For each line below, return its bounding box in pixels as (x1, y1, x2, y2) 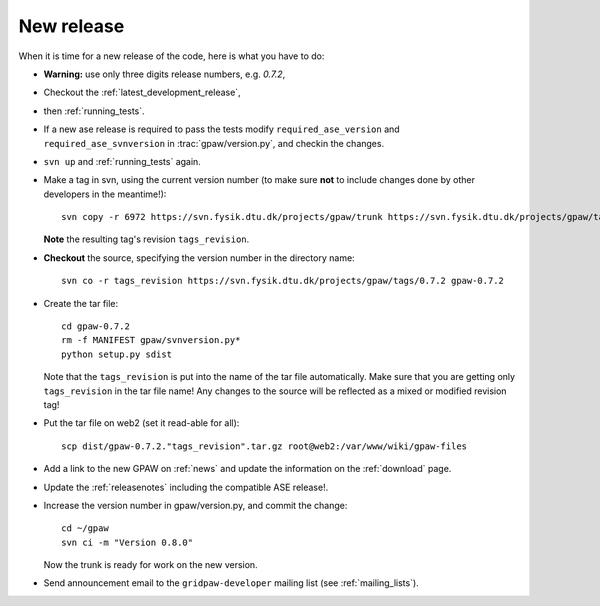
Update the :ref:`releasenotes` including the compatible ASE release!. (43, 481, 329, 493)
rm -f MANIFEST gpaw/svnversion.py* (61, 335, 241, 346)
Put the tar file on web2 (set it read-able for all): (43, 417, 240, 429)
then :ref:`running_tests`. (43, 105, 145, 117)
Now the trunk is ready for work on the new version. (43, 559, 259, 571)
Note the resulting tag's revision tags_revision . (43, 233, 250, 245)
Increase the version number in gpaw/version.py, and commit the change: (43, 499, 348, 511)
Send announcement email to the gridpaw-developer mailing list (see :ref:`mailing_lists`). (43, 577, 419, 589)
